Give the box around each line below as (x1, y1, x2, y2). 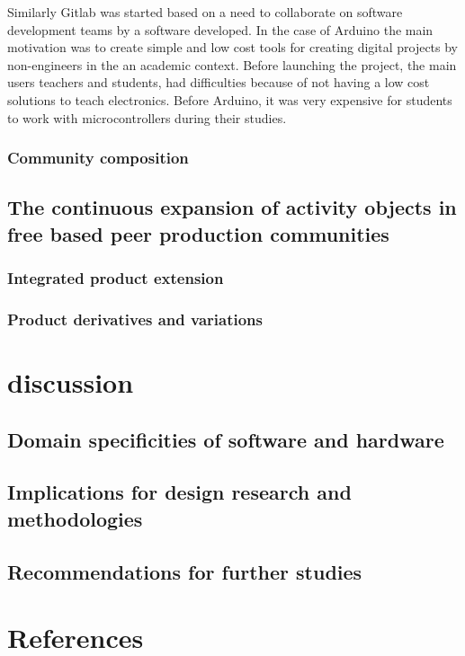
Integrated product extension (7, 267, 224, 289)
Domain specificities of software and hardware (7, 425, 444, 453)
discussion (7, 364, 134, 401)
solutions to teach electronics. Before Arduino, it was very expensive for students (7, 90, 452, 109)
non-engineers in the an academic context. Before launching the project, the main (7, 55, 457, 74)
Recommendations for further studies (7, 557, 362, 585)
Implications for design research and (7, 478, 352, 506)
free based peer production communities (7, 219, 389, 247)
